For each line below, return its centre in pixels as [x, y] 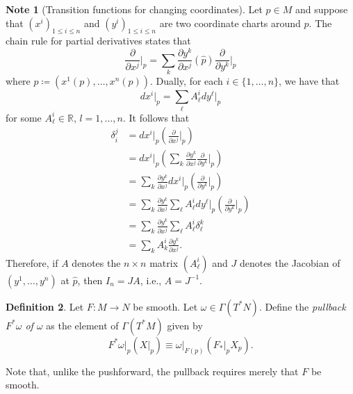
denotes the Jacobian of [290, 262]
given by [185, 325]
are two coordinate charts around [230, 23]
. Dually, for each [187, 80]
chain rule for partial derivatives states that [98, 41]
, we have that [309, 80]
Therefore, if [32, 262]
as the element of [82, 325]
